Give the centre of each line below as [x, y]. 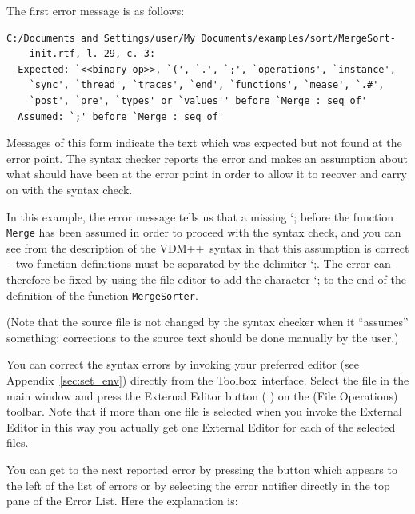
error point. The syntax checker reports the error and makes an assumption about [207, 158]
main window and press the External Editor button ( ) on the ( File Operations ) [202, 395]
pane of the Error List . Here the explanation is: [122, 501]
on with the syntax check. [70, 189]
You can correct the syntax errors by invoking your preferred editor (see [183, 364]
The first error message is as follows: [96, 10]
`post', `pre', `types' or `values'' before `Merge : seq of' [198, 100]
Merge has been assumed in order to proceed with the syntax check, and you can [204, 232]
